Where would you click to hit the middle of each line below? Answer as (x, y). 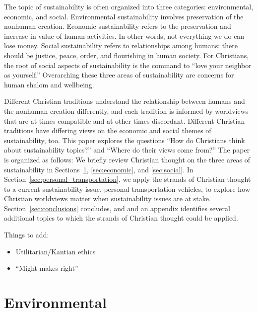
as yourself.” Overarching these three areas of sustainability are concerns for (119, 75)
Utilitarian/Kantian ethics (56, 251)
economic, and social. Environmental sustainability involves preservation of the (124, 16)
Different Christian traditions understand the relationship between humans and (125, 101)
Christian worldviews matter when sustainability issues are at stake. (107, 198)
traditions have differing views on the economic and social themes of (108, 130)
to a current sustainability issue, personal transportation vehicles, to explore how (127, 189)
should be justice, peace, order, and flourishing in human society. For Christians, (127, 55)
